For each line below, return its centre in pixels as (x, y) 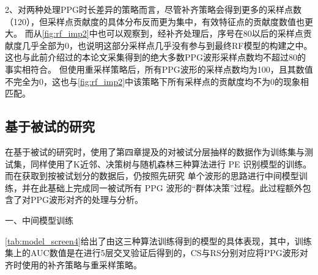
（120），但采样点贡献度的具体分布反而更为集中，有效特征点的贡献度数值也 (155, 21)
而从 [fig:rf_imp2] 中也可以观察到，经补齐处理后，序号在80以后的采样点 (164, 33)
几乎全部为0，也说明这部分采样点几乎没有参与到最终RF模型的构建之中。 (167, 45)
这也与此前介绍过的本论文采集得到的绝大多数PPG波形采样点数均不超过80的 (156, 57)
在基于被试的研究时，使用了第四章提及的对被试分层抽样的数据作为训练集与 (155, 151)
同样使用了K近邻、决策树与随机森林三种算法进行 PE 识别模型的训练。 (171, 163)
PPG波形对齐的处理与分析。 (87, 200)
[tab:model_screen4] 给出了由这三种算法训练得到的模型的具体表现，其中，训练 (158, 240)
